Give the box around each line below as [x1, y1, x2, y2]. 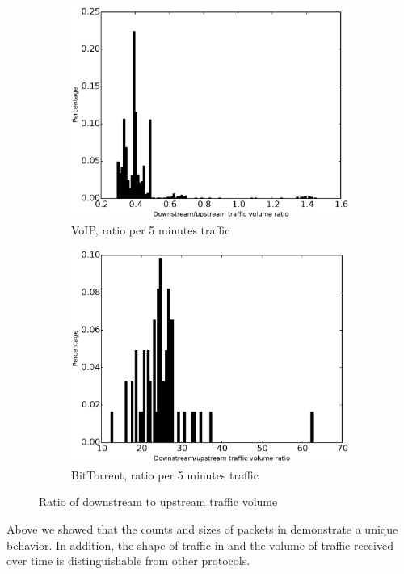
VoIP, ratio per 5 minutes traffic [71, 222, 230, 238]
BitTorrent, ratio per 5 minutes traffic [71, 466, 259, 483]
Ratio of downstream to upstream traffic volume [39, 493, 278, 510]
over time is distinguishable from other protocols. [6, 552, 250, 569]
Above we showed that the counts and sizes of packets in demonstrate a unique [6, 521, 398, 538]
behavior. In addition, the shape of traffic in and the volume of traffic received [6, 536, 393, 553]
